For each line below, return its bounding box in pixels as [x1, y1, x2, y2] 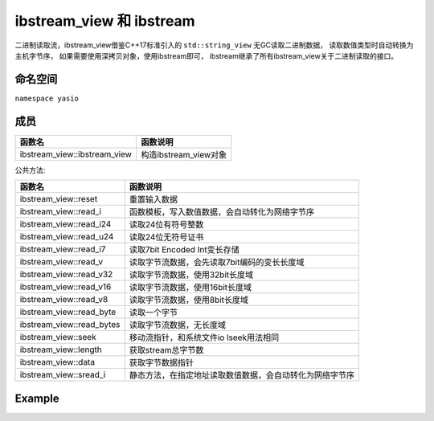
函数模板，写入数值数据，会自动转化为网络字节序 [129, 206, 315, 218]
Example [14, 391, 59, 405]
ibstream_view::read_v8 [19, 294, 108, 305]
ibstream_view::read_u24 [19, 231, 114, 243]
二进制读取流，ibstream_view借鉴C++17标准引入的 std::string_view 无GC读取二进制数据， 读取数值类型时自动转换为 [14, 40, 414, 50]
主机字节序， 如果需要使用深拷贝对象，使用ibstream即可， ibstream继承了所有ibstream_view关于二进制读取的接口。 [14, 51, 398, 60]
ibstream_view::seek [19, 332, 96, 343]
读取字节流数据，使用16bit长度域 [129, 282, 252, 293]
